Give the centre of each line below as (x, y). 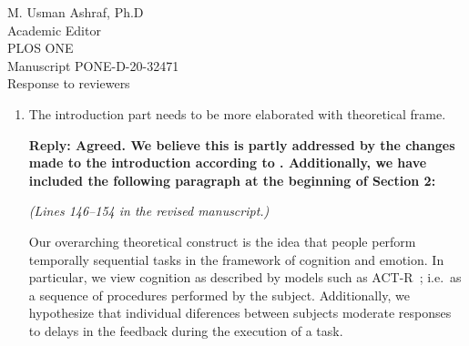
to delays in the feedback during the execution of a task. (186, 330)
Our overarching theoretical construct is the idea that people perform (222, 241)
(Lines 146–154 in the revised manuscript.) (149, 211)
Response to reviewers (69, 83)
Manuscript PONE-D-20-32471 (93, 65)
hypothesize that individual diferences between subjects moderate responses (240, 313)
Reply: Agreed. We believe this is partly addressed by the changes (242, 144)
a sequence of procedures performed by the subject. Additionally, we (219, 295)
